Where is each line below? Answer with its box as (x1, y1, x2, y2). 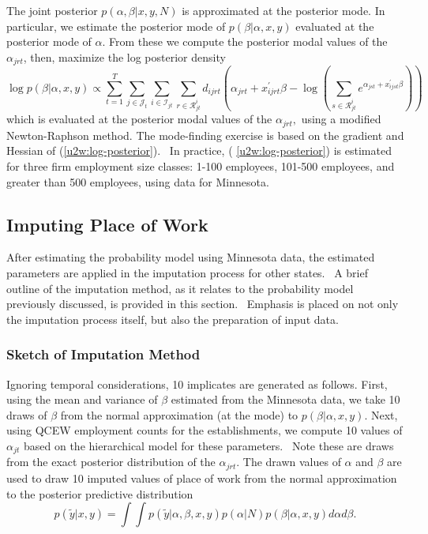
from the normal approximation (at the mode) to (60, 406, 298, 423)
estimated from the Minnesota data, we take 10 (171, 391, 400, 408)
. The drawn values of (236, 453, 341, 470)
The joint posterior (6, 2, 98, 18)
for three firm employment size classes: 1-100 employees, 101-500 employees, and (6, 158, 395, 175)
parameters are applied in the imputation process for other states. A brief (6, 265, 368, 281)
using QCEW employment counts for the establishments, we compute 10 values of (6, 422, 403, 438)
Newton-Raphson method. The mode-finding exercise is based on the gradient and (6, 126, 404, 143)
